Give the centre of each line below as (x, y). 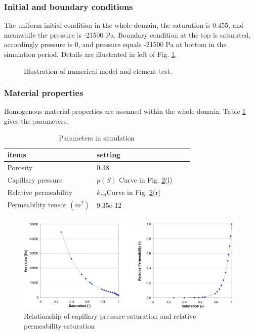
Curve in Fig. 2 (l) (146, 179)
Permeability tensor (37, 204)
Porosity (20, 167)
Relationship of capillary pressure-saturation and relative (110, 316)
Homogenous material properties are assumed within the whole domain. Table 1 (125, 111)
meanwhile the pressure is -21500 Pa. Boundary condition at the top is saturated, (127, 34)
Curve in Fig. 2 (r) (134, 192)
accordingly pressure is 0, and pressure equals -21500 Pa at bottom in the (115, 44)
